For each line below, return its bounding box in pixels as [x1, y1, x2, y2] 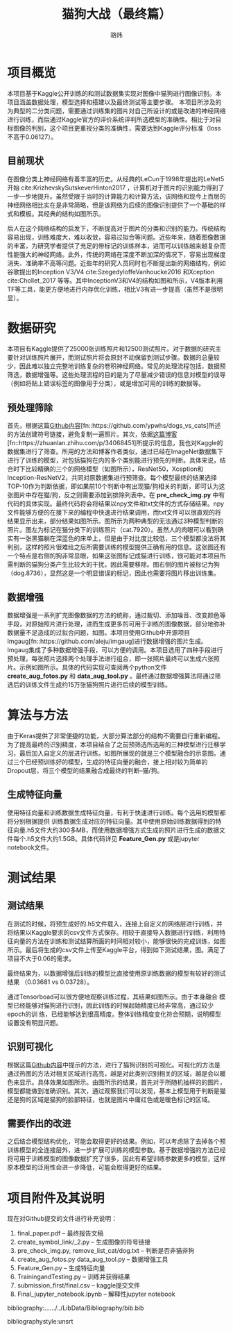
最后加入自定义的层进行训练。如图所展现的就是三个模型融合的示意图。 [19, 749, 220, 757]
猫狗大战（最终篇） [61, 6, 171, 22]
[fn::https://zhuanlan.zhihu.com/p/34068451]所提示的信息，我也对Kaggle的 [7, 439, 223, 447]
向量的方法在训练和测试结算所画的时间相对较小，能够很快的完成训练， [12, 937, 214, 945]
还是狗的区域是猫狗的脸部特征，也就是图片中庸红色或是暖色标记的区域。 [7, 1095, 214, 1104]
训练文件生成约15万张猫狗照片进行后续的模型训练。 [25, 681, 171, 689]
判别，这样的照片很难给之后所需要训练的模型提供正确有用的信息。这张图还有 [7, 543, 226, 551]
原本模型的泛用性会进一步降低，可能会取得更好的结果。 [7, 1163, 165, 1172]
